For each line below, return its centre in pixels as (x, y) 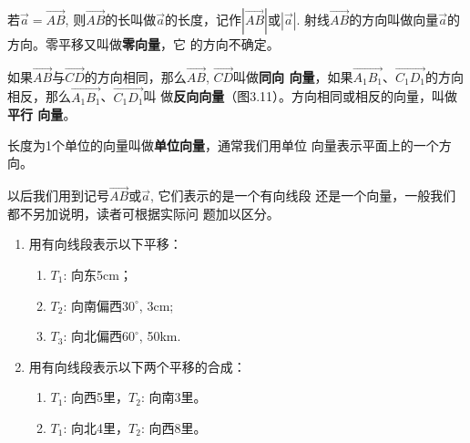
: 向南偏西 (93, 305)
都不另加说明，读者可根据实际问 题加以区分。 (143, 213)
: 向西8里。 (174, 427)
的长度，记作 (204, 19)
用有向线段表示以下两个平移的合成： (137, 366)
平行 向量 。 (42, 114)
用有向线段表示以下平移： (105, 244)
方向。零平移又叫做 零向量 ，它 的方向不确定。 (143, 44)
